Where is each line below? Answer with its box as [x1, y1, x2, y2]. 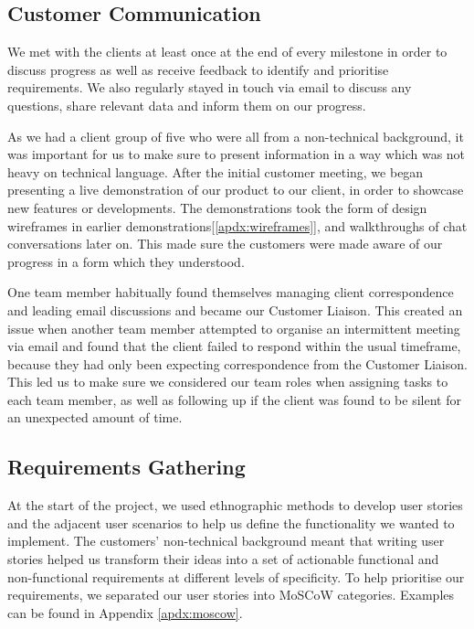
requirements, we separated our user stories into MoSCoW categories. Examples [7, 585, 455, 604]
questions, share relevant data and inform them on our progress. [7, 95, 366, 114]
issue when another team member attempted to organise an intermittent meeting [7, 318, 460, 337]
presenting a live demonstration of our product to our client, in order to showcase [7, 180, 464, 199]
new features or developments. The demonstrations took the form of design [7, 197, 427, 217]
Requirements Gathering [7, 453, 246, 481]
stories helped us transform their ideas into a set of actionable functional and [7, 549, 439, 569]
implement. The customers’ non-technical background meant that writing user [7, 531, 445, 550]
